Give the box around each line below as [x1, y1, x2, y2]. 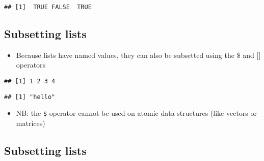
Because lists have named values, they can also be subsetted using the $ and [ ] [16, 49, 261, 60]
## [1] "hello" [4, 93, 56, 101]
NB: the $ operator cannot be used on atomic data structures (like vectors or [16, 108, 257, 118]
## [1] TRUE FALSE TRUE [4, 4, 92, 11]
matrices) [16, 118, 45, 128]
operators [16, 59, 46, 70]
